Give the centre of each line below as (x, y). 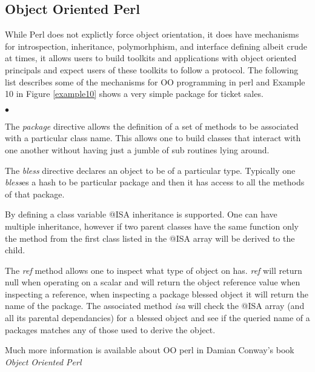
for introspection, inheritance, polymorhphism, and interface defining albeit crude (156, 46)
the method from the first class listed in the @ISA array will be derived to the (150, 238)
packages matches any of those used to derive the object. (110, 329)
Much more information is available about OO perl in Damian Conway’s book (150, 350)
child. (15, 250)
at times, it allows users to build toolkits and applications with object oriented (151, 58)
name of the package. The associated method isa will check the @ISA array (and (155, 306)
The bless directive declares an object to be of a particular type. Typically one (150, 170)
